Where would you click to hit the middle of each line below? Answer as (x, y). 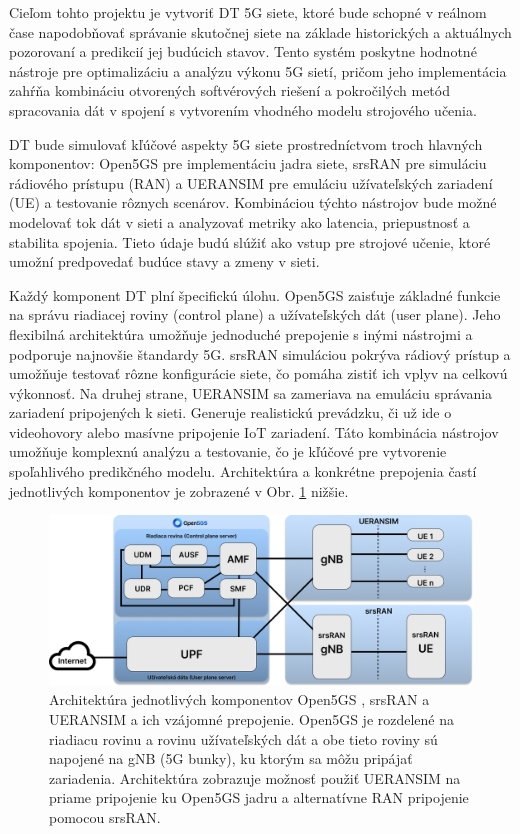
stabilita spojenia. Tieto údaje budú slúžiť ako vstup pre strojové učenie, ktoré (250, 241)
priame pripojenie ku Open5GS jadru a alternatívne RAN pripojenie (259, 797)
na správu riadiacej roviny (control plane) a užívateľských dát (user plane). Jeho (255, 314)
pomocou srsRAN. (105, 817)
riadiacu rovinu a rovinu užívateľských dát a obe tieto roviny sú (243, 738)
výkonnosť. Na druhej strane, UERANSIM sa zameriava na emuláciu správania (251, 392)
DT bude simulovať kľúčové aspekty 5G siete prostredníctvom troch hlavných (246, 143)
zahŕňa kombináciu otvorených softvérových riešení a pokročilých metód (229, 90)
